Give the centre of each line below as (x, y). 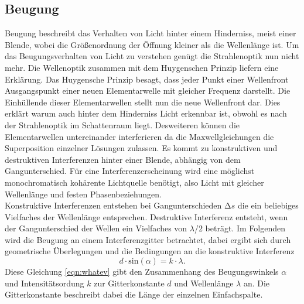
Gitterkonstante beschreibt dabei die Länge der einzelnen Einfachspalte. (134, 294)
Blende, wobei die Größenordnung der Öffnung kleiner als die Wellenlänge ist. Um (152, 44)
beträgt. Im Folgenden (245, 228)
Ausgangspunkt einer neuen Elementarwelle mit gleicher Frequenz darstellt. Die (148, 90)
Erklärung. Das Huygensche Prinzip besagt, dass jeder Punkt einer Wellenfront (147, 79)
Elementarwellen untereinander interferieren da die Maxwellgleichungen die (139, 136)
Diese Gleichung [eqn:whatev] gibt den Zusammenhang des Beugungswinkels (142, 271)
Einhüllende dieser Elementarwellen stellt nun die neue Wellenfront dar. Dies (143, 102)
